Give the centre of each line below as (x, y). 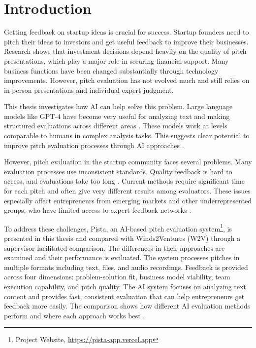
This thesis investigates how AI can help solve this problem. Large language (118, 106)
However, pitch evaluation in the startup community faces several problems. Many (128, 162)
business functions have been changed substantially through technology (111, 70)
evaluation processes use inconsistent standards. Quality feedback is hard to (118, 171)
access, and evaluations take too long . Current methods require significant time (124, 181)
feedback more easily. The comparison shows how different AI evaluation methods (127, 306)
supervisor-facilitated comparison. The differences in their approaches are (114, 248)
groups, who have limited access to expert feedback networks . (98, 210)
